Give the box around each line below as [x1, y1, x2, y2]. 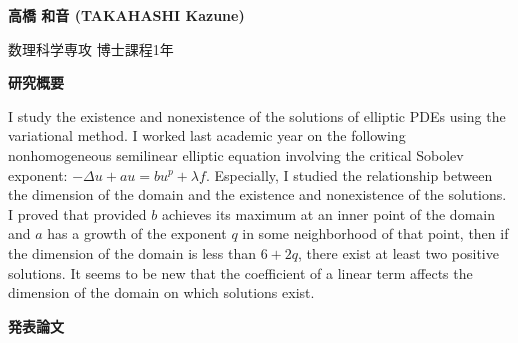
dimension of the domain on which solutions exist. [8, 282, 315, 303]
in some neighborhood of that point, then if [242, 223, 509, 244]
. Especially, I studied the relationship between [205, 164, 493, 185]
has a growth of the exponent [47, 223, 227, 244]
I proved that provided [8, 203, 147, 224]
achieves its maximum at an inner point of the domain [161, 203, 495, 224]
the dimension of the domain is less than [8, 242, 257, 263]
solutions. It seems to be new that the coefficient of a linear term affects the [8, 262, 473, 283]
